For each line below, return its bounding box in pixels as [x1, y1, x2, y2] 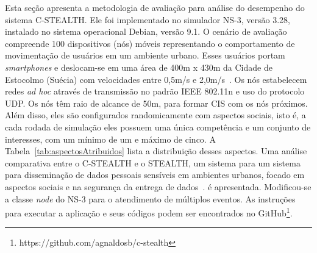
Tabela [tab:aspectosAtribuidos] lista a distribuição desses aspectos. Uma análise [5, 144, 307, 157]
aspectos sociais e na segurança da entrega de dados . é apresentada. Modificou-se [5, 180, 312, 193]
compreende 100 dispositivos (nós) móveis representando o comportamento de [5, 37, 295, 49]
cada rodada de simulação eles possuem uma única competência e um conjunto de [5, 120, 311, 133]
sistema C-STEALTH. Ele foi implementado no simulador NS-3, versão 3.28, [5, 13, 291, 26]
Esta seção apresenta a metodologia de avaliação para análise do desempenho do [5, 1, 305, 13]
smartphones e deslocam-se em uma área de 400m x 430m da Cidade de [5, 60, 272, 73]
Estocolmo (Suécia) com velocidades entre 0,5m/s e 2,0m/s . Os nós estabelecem [5, 73, 307, 85]
